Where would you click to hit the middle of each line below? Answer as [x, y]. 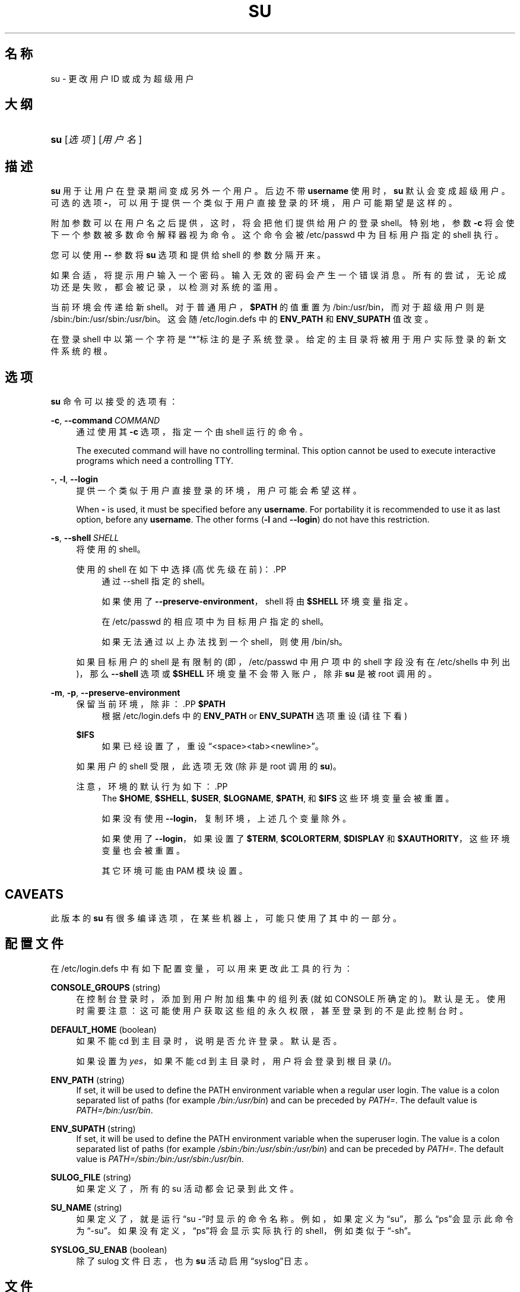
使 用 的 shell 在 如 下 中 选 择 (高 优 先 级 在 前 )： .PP [181, 569]
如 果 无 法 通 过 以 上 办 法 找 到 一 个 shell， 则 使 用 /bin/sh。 [224, 642]
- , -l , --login [74, 479]
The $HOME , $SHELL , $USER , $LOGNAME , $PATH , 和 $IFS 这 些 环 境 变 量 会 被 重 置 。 [278, 798]
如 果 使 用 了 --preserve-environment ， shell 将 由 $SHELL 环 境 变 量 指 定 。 [257, 602]
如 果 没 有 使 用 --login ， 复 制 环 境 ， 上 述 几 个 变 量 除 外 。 [226, 819]
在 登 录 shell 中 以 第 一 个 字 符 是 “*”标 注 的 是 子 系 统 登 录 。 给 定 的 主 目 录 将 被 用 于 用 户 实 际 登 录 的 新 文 [278, 339]
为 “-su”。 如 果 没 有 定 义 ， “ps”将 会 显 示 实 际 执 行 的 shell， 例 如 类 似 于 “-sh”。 [246, 1230]
